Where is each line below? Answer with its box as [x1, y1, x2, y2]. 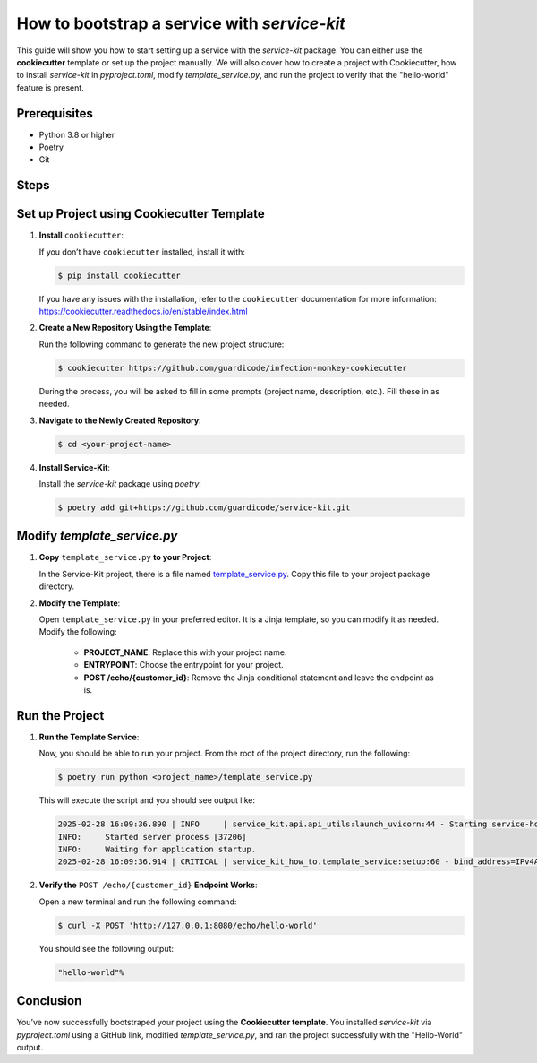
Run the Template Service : [38, 731, 140, 742]
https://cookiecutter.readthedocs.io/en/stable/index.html [38, 306, 248, 317]
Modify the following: [38, 627, 117, 637]
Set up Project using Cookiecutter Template [16, 206, 266, 221]
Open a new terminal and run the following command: [38, 896, 237, 907]
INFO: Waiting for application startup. [57, 844, 257, 854]
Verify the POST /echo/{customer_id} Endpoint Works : [38, 879, 258, 891]
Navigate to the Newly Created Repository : [38, 415, 201, 426]
